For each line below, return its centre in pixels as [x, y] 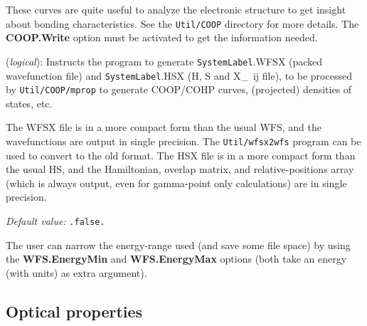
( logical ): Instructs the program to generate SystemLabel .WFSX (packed [164, 61]
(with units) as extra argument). [76, 272]
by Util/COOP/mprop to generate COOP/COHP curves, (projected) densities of [179, 89]
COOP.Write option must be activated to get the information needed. [162, 37]
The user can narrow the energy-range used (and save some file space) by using [178, 244]
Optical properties [74, 311]
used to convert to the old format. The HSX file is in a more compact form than [181, 155]
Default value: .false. [55, 221]
